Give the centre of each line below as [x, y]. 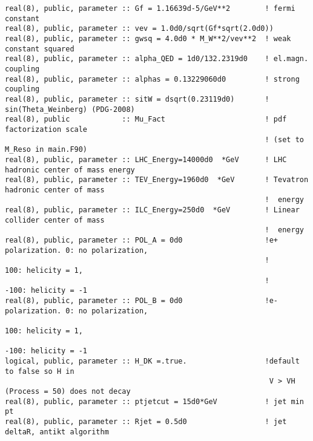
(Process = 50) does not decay [68, 391]
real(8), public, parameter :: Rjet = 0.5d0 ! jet [146, 421]
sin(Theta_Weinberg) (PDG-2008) [70, 109]
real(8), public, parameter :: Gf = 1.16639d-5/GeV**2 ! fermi [150, 8]
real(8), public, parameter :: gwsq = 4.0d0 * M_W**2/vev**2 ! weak [148, 38]
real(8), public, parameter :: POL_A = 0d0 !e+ [142, 240]
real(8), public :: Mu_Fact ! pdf [146, 119]
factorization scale [46, 129]
